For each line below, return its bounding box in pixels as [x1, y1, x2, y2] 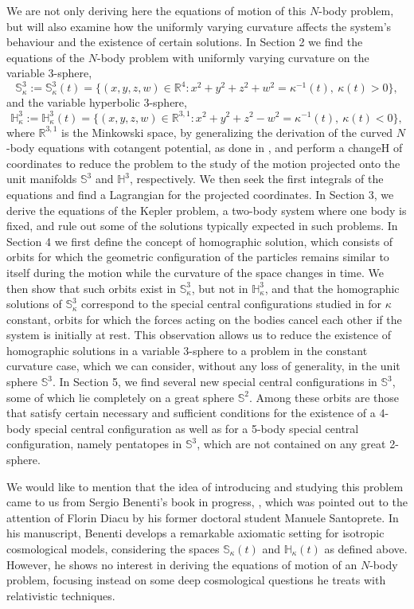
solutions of [6, 295, 62, 312]
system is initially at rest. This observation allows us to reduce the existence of [6, 326, 391, 343]
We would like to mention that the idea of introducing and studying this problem [6, 478, 404, 494]
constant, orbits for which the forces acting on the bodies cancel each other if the [6, 310, 402, 327]
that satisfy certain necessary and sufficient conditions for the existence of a [6, 404, 376, 421]
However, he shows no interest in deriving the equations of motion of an [6, 556, 357, 572]
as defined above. [324, 541, 408, 556]
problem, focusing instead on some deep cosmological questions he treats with [6, 572, 386, 588]
